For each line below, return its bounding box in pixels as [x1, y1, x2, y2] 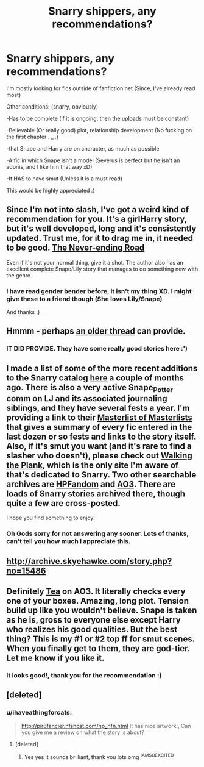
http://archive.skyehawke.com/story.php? [6, 556, 172, 566]
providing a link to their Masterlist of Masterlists [6, 412, 193, 423]
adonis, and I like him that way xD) [6, 163, 93, 170]
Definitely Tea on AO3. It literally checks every [6, 587, 186, 597]
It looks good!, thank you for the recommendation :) [6, 671, 162, 679]
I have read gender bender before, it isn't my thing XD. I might [6, 287, 192, 295]
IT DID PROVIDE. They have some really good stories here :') [6, 344, 188, 353]
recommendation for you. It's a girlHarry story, [6, 214, 187, 224]
